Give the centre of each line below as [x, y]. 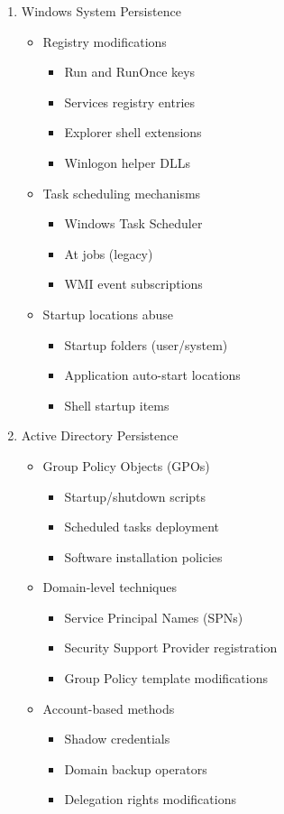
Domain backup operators [136, 768]
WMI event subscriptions [133, 284]
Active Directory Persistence [100, 435]
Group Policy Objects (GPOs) [126, 465]
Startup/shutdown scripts [135, 496]
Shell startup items [117, 405]
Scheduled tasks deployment [142, 527]
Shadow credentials [117, 739]
